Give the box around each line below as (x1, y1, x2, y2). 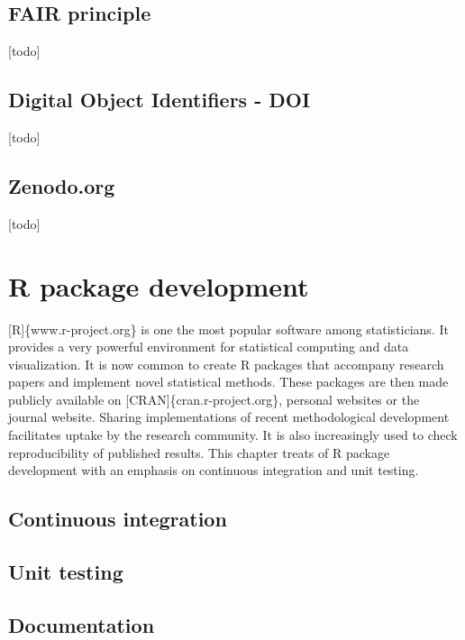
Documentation (8, 610, 155, 638)
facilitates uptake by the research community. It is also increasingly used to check (8, 425, 458, 444)
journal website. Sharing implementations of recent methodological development (8, 407, 450, 426)
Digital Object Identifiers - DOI (8, 86, 311, 114)
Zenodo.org (8, 171, 115, 199)
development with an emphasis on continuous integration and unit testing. (8, 461, 419, 480)
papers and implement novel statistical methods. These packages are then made (8, 372, 449, 391)
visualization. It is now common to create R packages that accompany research (8, 354, 444, 373)
